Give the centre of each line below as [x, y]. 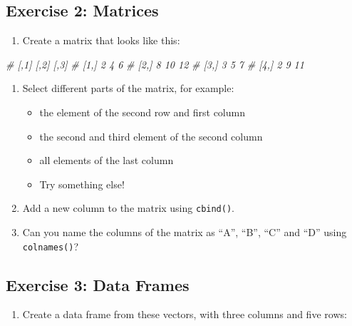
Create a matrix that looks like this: [101, 40]
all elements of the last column [107, 160]
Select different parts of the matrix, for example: [128, 88]
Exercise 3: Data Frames [98, 284]
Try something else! [82, 184]
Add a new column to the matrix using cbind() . [128, 208]
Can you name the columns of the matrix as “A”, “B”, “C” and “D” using [185, 232]
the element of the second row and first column [142, 112]
